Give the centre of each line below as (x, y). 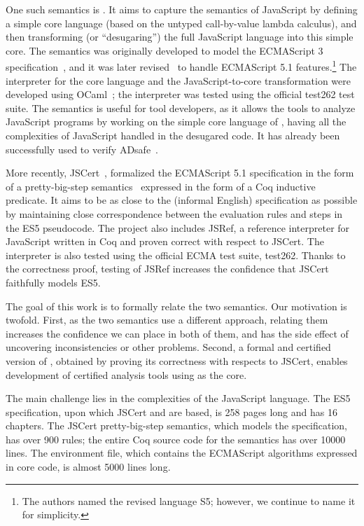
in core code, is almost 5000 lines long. (88, 467)
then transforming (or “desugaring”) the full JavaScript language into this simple (180, 37)
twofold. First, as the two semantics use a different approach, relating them (167, 320)
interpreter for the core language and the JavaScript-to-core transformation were (178, 80)
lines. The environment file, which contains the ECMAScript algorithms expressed (182, 453)
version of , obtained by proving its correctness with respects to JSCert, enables (177, 360)
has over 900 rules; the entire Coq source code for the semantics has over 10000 (176, 439)
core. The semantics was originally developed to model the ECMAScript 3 (164, 50)
